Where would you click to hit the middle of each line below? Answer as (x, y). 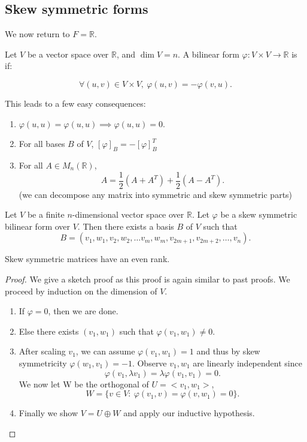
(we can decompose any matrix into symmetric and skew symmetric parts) (156, 194)
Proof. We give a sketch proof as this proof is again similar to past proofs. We (148, 279)
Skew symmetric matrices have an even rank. (87, 259)
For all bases (42, 144)
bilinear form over (38, 226)
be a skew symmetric (259, 214)
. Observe (149, 363)
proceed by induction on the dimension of (81, 291)
